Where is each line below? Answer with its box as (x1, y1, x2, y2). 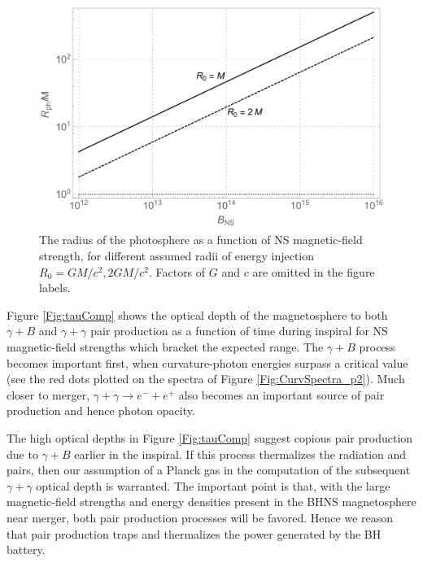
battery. (7, 541, 46, 558)
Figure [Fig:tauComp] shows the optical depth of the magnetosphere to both (7, 306, 388, 323)
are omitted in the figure (252, 263, 375, 280)
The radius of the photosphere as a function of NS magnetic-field (39, 231, 363, 248)
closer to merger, (7, 386, 90, 403)
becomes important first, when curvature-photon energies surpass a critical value (7, 354, 408, 371)
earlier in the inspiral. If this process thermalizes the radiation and (74, 445, 407, 462)
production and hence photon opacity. (7, 402, 195, 419)
